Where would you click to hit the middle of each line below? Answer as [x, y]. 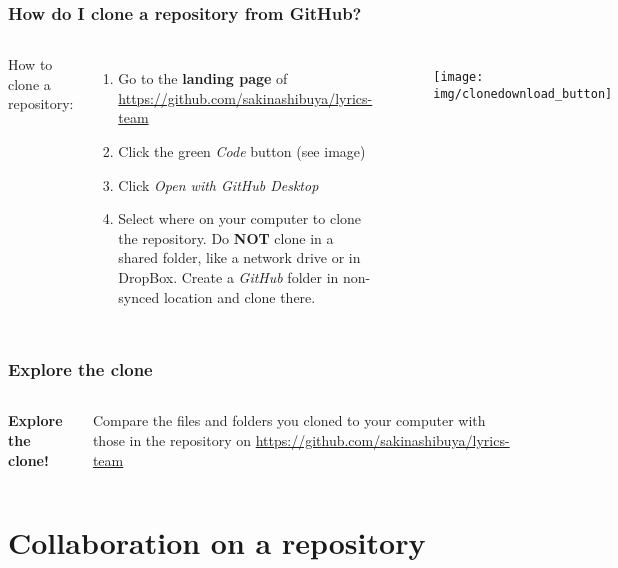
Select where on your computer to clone [240, 218]
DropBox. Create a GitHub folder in [228, 276]
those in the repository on [172, 439]
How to [30, 64]
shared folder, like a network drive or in [239, 257]
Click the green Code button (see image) [242, 151]
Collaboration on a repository [217, 542]
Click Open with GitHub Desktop [218, 184]
